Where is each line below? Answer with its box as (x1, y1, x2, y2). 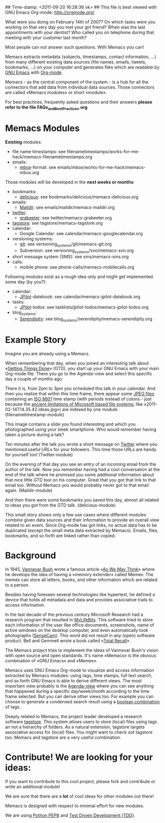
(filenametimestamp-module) (5, 411, 65, 417)
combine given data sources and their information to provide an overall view (5, 517, 160, 523)
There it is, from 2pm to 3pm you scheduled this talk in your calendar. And (5, 385, 156, 391)
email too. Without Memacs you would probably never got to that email (5, 482, 149, 488)
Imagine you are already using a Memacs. (5, 350, 90, 356)
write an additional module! (5, 784, 61, 789)
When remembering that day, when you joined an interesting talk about (5, 360, 149, 366)
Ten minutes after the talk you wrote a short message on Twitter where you (5, 441, 158, 447)
